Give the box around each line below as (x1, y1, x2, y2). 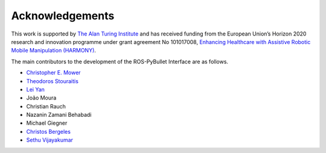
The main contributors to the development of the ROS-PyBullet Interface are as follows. (11, 58, 229, 65)
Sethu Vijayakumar (26, 136, 74, 144)
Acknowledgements (11, 9, 115, 22)
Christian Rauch (26, 102, 66, 110)
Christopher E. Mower (26, 69, 81, 76)
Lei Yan (26, 86, 45, 93)
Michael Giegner (26, 119, 68, 126)
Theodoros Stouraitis (26, 77, 78, 84)
